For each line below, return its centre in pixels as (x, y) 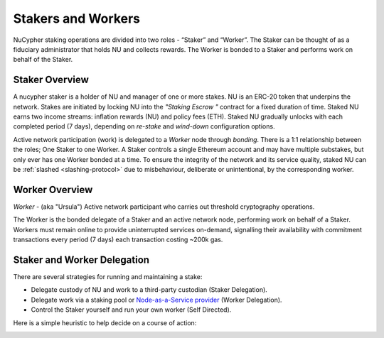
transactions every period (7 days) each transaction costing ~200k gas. (118, 240)
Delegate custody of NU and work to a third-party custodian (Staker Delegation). (149, 290)
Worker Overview (53, 189)
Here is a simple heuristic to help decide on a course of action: (105, 322)
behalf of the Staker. (43, 60)
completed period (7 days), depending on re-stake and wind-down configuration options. (144, 126)
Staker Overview (51, 80)
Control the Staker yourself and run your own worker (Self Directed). (131, 310)
